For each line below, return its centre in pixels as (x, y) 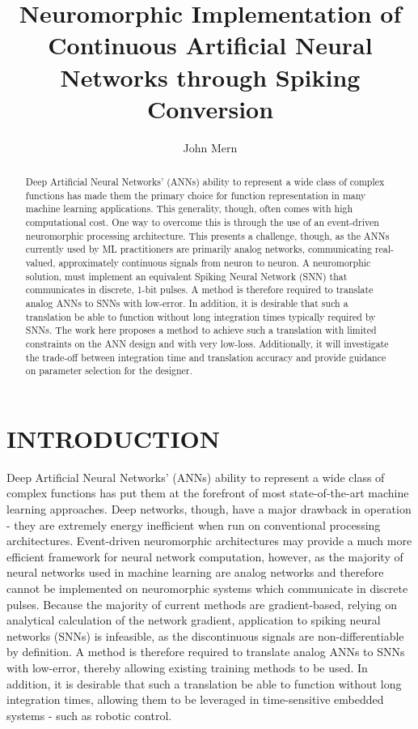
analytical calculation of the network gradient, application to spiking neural (194, 620)
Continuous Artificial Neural (210, 45)
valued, (40, 263)
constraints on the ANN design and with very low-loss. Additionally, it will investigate (207, 343)
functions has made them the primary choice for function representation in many (196, 195)
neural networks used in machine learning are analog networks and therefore (195, 572)
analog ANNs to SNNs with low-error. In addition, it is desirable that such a (187, 303)
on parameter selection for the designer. (109, 371)
